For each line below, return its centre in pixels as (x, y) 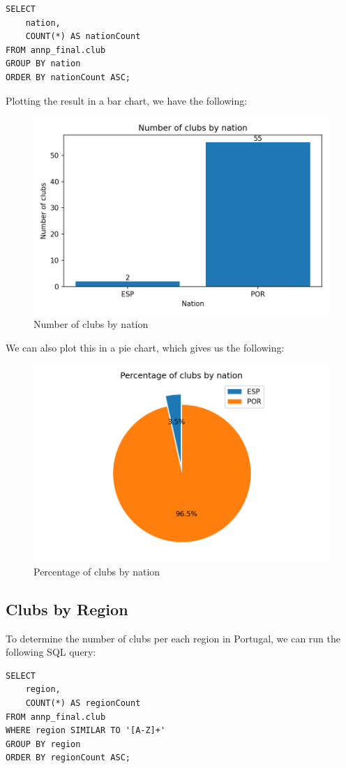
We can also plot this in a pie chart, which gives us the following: (145, 347)
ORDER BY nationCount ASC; (68, 77)
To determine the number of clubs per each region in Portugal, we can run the (173, 638)
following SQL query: (51, 652)
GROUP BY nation (43, 64)
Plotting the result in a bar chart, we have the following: (127, 100)
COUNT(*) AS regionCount (83, 703)
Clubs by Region (67, 609)
